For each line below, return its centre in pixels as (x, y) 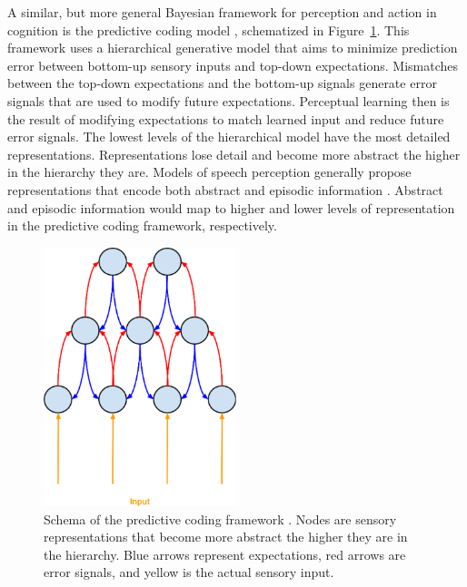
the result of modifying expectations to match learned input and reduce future (226, 118)
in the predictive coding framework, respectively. (142, 225)
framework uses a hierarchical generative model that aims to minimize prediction (233, 48)
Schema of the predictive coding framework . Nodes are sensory (220, 519)
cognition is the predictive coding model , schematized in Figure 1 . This (209, 29)
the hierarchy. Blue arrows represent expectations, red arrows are (225, 554)
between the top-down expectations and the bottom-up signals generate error (222, 83)
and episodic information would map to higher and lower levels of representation (231, 207)
